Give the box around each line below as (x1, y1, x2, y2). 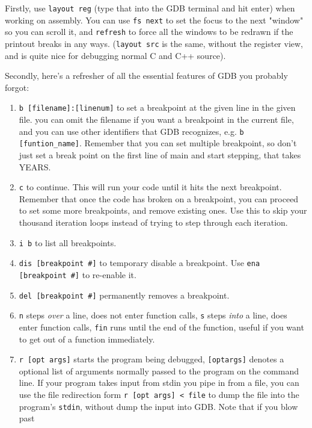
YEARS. (19, 160, 51, 173)
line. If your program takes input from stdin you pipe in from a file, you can (19, 376, 299, 389)
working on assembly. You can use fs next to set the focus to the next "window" (5, 13, 304, 26)
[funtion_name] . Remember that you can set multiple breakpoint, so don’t (19, 137, 297, 149)
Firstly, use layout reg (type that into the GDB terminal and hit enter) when (5, 2, 295, 14)
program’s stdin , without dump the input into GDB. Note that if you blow (19, 400, 298, 412)
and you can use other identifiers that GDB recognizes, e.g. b (19, 125, 244, 137)
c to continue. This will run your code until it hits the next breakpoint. (19, 181, 282, 193)
